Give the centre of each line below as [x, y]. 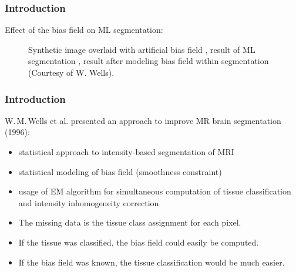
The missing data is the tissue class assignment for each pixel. [130, 222]
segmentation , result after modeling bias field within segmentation [149, 61]
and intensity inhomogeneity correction [89, 202]
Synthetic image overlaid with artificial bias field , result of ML [142, 49]
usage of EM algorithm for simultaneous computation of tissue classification [155, 191]
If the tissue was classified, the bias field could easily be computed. [139, 242]
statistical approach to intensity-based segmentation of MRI [126, 152]
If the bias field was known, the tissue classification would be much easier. [152, 262]
